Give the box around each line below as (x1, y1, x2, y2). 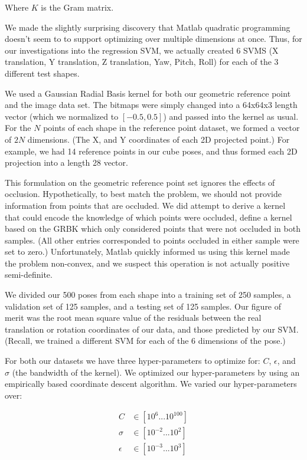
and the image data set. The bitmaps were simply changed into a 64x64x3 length (5, 98, 298, 111)
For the (5, 121, 31, 134)
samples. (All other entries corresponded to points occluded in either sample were (5, 234, 299, 246)
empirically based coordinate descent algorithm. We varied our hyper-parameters (5, 377, 297, 390)
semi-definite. (5, 268, 53, 281)
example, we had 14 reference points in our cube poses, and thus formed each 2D (5, 144, 298, 157)
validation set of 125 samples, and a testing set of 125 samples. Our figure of (5, 300, 282, 312)
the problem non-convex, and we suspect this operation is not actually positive (5, 257, 290, 269)
